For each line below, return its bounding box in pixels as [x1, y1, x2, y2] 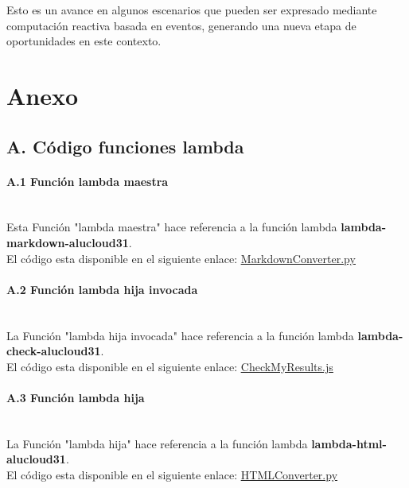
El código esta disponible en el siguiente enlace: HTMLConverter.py [6, 466, 338, 482]
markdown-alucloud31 [6, 234, 129, 250]
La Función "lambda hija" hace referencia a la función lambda [6, 435, 308, 451]
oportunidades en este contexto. [6, 33, 162, 49]
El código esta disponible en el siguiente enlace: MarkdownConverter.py [6, 250, 356, 266]
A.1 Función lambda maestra [6, 172, 169, 189]
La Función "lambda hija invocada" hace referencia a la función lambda [6, 327, 354, 343]
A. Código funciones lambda [6, 134, 244, 158]
